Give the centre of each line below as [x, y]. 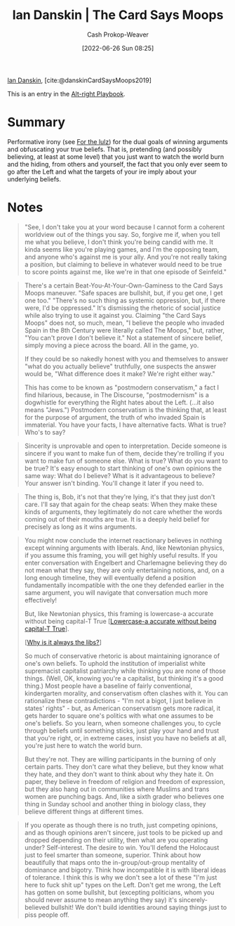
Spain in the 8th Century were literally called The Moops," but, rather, [125, 330]
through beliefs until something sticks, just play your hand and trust [122, 731]
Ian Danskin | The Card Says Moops [118, 15]
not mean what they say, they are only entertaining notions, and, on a [124, 570]
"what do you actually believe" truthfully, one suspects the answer [120, 366]
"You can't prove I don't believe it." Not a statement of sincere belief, [123, 337]
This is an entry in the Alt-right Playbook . [66, 94]
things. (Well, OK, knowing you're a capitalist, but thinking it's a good [124, 678]
